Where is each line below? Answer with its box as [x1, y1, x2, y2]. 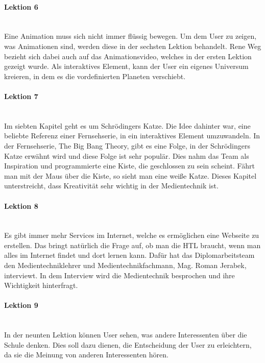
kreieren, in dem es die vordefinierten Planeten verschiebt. [4, 70, 186, 81]
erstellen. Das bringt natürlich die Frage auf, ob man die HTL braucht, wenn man [4, 239, 261, 250]
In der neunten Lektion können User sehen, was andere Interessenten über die [4, 329, 247, 340]
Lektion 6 [4, 1, 38, 12]
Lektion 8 [4, 200, 38, 211]
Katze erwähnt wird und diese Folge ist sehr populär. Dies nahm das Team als [4, 150, 249, 161]
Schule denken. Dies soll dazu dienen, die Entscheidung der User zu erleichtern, [4, 339, 252, 350]
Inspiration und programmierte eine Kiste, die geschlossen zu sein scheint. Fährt [4, 160, 255, 171]
